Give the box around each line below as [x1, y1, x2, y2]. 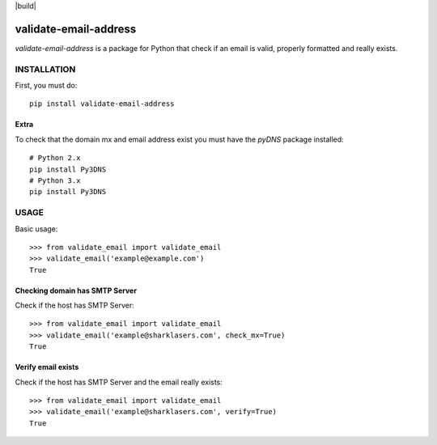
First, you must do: [15, 81, 78, 91]
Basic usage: [15, 223, 58, 234]
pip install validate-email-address [29, 100, 175, 108]
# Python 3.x [29, 176, 81, 185]
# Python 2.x [29, 154, 81, 163]
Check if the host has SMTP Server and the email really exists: [15, 377, 223, 387]
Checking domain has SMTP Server [15, 286, 138, 295]
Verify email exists [15, 362, 79, 372]
